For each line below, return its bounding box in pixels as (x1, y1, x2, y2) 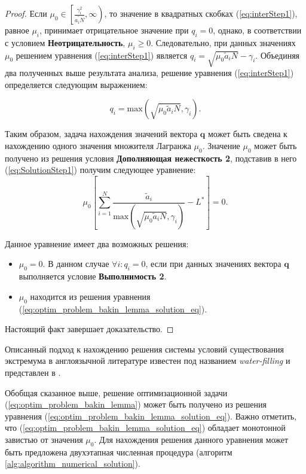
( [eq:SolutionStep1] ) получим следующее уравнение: (5, 163, 196, 176)
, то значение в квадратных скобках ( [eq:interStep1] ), (104, 7, 298, 19)
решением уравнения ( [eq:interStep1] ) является (16, 48, 188, 61)
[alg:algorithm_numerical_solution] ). (5, 457, 140, 470)
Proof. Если (5, 7, 47, 19)
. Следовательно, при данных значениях (151, 36, 296, 48)
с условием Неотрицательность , (5, 36, 126, 48)
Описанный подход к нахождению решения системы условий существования (5, 342, 284, 355)
